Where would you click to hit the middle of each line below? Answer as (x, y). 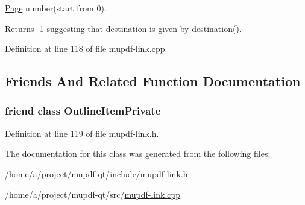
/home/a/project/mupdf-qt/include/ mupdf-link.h (96, 173)
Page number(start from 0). (56, 8)
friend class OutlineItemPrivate (83, 111)
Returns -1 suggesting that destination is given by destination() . (123, 28)
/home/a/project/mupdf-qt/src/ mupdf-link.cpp (93, 194)
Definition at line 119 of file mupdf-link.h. (82, 133)
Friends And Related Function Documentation (153, 81)
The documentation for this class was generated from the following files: (138, 153)
